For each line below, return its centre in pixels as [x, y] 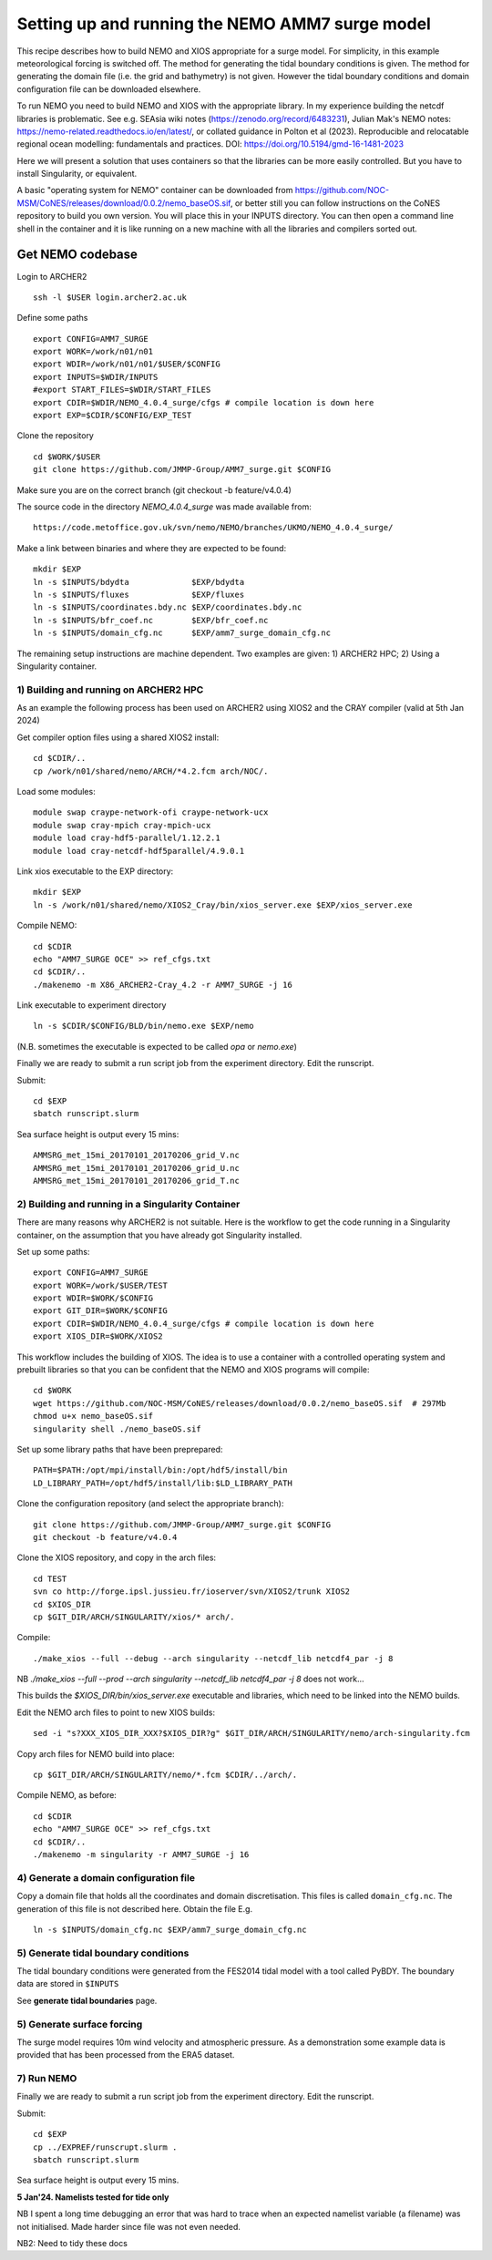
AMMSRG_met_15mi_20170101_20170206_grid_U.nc [137, 1168]
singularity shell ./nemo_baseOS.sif [118, 1429]
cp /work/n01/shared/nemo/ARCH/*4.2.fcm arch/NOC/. [151, 771]
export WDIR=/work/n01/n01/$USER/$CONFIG [127, 364]
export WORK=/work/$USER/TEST [101, 1285]
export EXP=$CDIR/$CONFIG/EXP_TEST [113, 416]
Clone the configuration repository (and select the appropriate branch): [150, 1504]
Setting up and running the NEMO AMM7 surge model [224, 24]
